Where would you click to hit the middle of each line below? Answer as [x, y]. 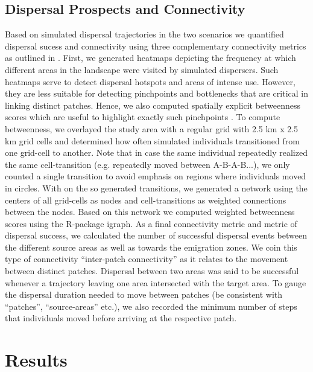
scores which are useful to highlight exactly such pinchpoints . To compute [143, 117]
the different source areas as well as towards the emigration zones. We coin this [151, 247]
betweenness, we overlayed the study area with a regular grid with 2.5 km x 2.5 [152, 128]
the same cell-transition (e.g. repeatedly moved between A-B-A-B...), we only [147, 164]
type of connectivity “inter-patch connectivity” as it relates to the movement [147, 259]
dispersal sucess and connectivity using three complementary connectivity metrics [156, 46]
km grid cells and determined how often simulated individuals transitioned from [152, 140]
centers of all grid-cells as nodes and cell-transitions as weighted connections [146, 200]
